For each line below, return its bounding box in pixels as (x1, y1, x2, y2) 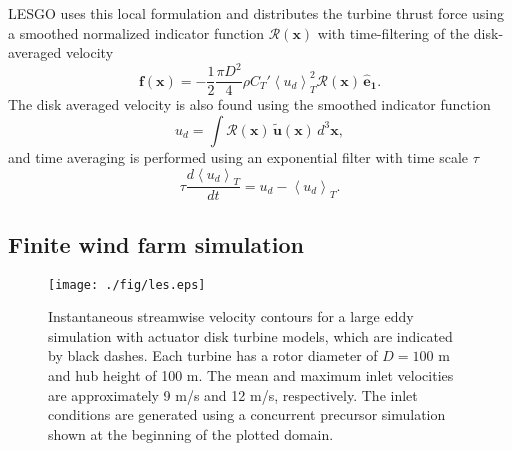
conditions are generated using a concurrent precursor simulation (48, 404, 446, 425)
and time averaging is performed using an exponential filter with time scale (8, 146, 469, 167)
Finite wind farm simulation (8, 228, 304, 259)
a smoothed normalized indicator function (8, 22, 265, 43)
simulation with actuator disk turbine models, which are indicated (48, 325, 453, 346)
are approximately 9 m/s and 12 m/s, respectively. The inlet (48, 384, 418, 405)
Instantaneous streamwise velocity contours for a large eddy (48, 306, 414, 327)
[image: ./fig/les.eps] (48, 277, 206, 292)
